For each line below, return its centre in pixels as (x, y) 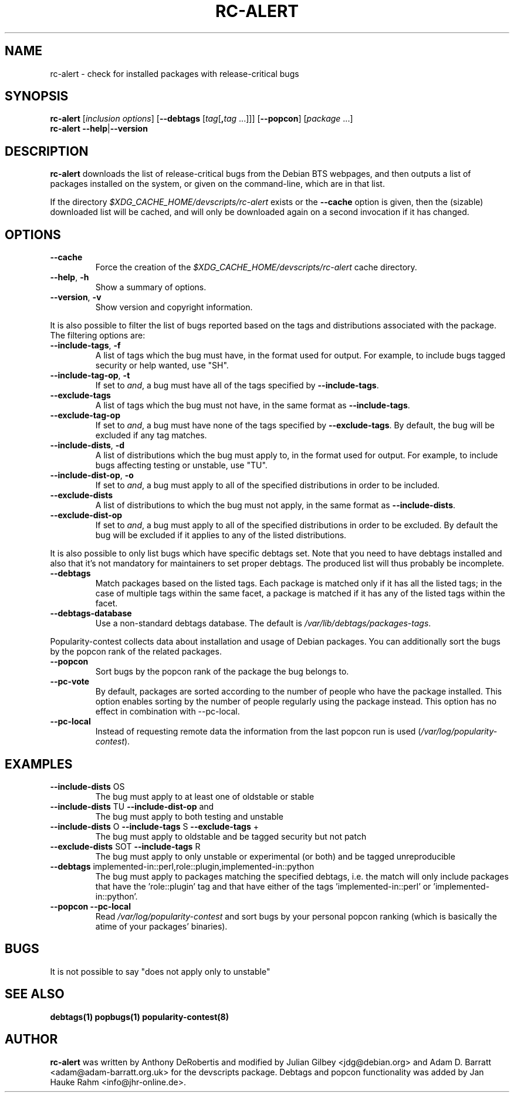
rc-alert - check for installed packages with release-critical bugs (175, 73)
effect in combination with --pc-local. (168, 712)
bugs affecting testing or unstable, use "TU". (181, 465)
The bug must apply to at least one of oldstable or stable (205, 796)
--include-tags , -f (85, 345)
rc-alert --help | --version (99, 129)
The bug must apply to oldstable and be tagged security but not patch (231, 836)
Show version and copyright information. (174, 307)
